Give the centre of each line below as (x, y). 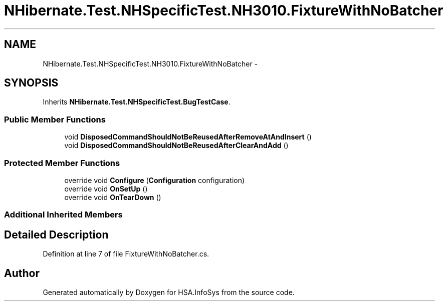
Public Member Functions (55, 119)
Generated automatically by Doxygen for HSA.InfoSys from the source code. (169, 292)
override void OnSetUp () (106, 188)
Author (22, 273)
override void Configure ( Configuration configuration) (155, 180)
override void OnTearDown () (113, 197)
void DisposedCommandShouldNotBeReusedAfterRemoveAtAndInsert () (188, 137)
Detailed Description (56, 234)
